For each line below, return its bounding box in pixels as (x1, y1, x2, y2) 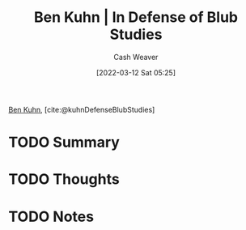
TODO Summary (8, 134, 120, 151)
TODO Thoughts (8, 170, 120, 189)
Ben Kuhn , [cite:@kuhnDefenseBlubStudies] (8, 104, 155, 114)
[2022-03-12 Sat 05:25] (95, 67, 176, 77)
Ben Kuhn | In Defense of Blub (33, 8, 239, 27)
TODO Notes (8, 207, 95, 226)
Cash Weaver (113, 52, 159, 62)
